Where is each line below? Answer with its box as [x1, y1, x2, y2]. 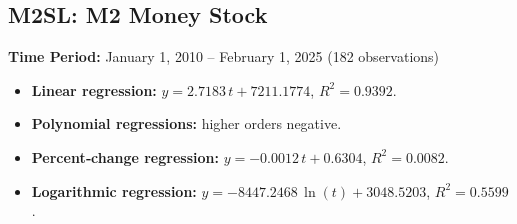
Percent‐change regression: [31, 146, 219, 167]
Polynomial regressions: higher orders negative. [31, 113, 342, 134]
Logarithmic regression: [31, 180, 197, 201]
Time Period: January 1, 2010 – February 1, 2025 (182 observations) [8, 46, 440, 67]
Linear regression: [31, 79, 157, 100]
